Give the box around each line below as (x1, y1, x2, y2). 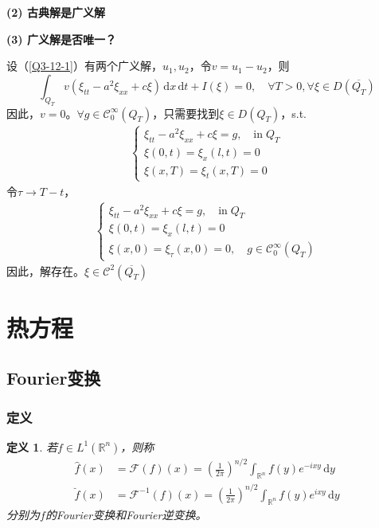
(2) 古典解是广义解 (6, 4, 105, 20)
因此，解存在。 (6, 262, 84, 279)
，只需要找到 (152, 104, 220, 121)
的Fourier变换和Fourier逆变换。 (45, 506, 207, 522)
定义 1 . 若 (6, 438, 57, 455)
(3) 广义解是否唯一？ (6, 30, 116, 47)
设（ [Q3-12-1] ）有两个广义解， (6, 57, 162, 74)
